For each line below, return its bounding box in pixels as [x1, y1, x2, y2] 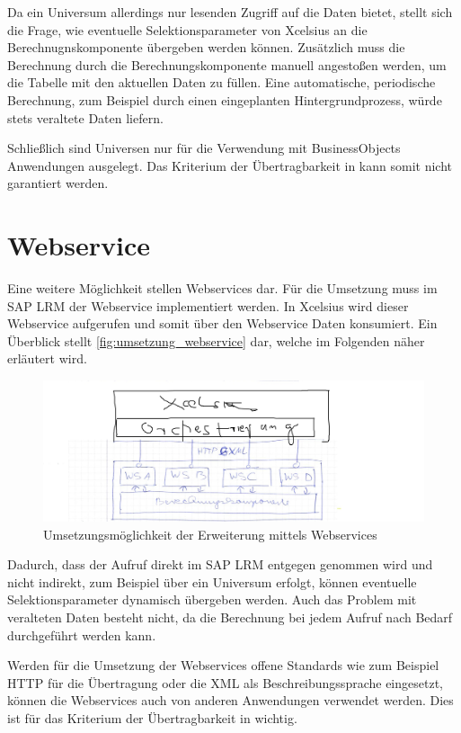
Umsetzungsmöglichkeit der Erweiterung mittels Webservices [43, 524, 377, 543]
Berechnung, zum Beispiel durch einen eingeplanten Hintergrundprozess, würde [7, 90, 442, 109]
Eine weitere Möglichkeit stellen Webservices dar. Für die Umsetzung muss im [7, 279, 438, 298]
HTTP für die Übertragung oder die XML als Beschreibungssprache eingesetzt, [7, 673, 443, 692]
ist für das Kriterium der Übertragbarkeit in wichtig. [7, 708, 297, 727]
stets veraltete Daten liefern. [7, 108, 164, 127]
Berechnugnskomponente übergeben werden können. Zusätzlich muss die [7, 38, 405, 57]
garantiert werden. [7, 174, 109, 192]
